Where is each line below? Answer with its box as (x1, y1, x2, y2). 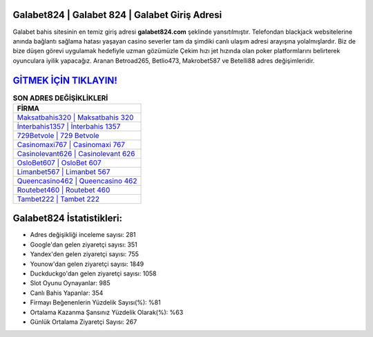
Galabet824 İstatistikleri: (12, 213, 122, 224)
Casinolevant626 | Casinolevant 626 (17, 148, 135, 158)
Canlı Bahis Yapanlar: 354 (30, 289, 104, 297)
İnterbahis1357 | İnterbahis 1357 (17, 122, 121, 131)
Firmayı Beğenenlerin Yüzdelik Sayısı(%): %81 (30, 298, 162, 307)
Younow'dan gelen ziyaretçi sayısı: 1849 (30, 260, 144, 268)
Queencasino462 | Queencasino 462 (17, 176, 137, 186)
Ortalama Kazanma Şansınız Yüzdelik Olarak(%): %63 (30, 308, 184, 316)
